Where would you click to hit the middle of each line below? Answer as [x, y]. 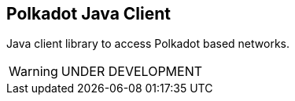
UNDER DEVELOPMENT [132, 72]
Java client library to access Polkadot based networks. [148, 44]
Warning [33, 72]
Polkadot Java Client [89, 14]
